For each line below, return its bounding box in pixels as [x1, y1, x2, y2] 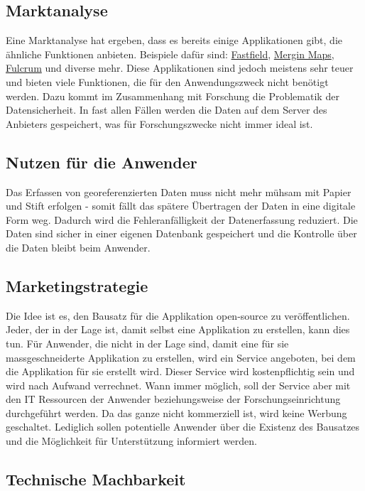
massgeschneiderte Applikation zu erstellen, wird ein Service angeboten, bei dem [6, 350, 356, 365]
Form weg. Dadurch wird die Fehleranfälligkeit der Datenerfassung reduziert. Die [6, 212, 358, 227]
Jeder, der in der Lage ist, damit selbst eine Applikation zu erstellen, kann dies [6, 322, 350, 337]
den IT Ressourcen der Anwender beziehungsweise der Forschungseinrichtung [6, 392, 341, 406]
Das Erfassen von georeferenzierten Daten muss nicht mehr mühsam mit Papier [6, 184, 352, 199]
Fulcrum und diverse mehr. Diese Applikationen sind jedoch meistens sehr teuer [6, 60, 354, 75]
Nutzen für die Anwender [6, 151, 197, 173]
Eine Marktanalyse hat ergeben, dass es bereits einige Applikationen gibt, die [6, 33, 342, 48]
